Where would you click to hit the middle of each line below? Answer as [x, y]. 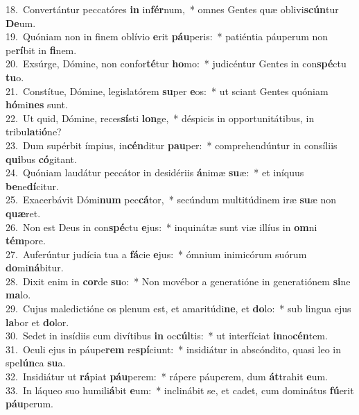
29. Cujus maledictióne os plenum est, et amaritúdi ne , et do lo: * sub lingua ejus [178, 308]
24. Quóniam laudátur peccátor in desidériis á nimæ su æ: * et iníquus [155, 172]
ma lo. [18, 295]
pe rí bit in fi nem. [41, 50]
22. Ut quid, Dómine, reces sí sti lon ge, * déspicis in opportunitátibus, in [160, 118]
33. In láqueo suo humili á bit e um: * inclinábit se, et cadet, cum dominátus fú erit [180, 390]
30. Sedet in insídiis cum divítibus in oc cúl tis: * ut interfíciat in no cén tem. [167, 336]
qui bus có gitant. [41, 159]
